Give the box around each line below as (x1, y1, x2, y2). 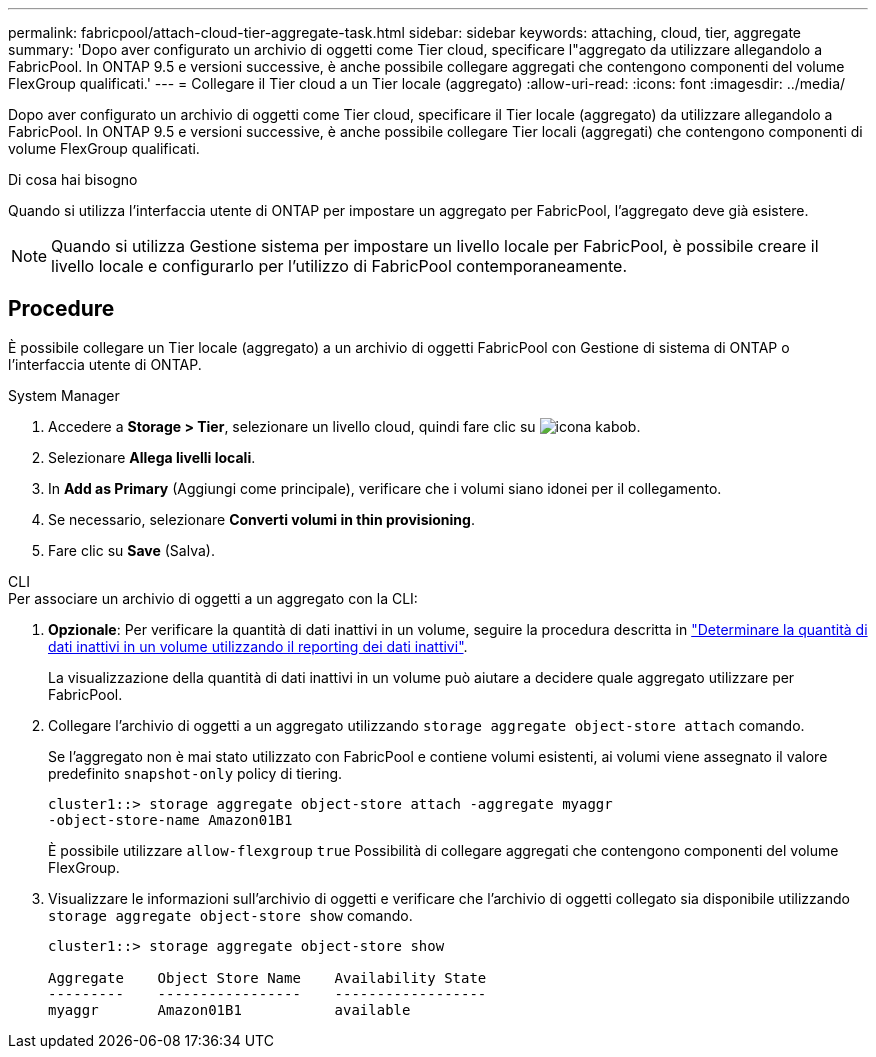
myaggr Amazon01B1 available (48, 1001, 411, 1018)
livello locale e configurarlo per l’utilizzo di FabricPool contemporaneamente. (51, 256, 628, 276)
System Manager (8, 386, 120, 404)
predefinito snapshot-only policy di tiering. (48, 764, 343, 782)
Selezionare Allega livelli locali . (48, 448, 256, 466)
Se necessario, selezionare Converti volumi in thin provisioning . (48, 510, 475, 528)
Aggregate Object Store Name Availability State (48, 969, 487, 986)
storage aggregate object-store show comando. (48, 906, 413, 924)
